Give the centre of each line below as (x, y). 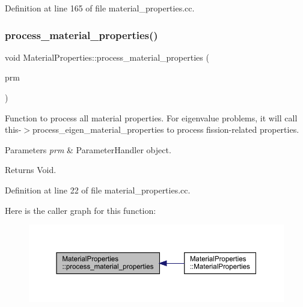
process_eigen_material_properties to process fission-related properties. (166, 129)
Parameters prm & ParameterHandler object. (88, 149)
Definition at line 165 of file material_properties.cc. (100, 8)
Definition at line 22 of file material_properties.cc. (98, 190)
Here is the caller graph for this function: (81, 210)
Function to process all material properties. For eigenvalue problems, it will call (151, 117)
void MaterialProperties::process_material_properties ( (107, 57)
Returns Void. (31, 170)
